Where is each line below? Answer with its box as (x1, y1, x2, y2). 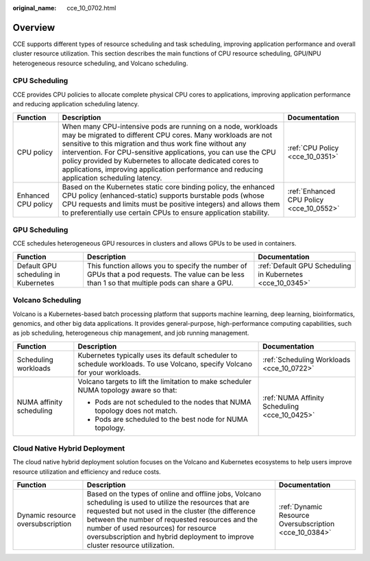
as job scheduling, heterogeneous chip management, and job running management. (12, 329, 249, 337)
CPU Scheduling (12, 76, 69, 86)
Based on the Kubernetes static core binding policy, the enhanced (62, 182, 275, 191)
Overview (12, 21, 56, 34)
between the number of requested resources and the (86, 515, 258, 525)
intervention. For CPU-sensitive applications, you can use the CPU (62, 147, 277, 157)
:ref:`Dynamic (278, 502, 323, 512)
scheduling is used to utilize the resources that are (86, 498, 250, 508)
